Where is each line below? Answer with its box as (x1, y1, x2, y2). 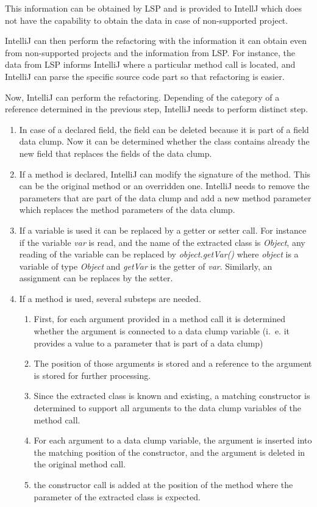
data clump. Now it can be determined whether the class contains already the (19, 135, 310, 148)
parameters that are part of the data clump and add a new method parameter (19, 191, 312, 204)
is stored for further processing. (34, 369, 151, 381)
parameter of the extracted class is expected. (34, 490, 201, 503)
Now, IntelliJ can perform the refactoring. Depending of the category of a (5, 90, 280, 103)
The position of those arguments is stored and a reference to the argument (34, 357, 312, 370)
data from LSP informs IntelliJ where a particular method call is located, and (5, 58, 296, 71)
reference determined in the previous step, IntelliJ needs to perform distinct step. (5, 102, 308, 115)
